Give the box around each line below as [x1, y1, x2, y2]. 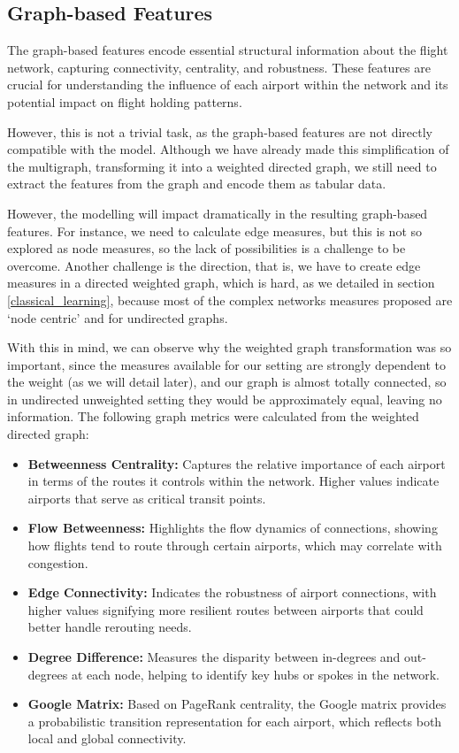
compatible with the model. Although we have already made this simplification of [7, 140, 449, 158]
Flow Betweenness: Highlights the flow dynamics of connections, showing [27, 519, 438, 537]
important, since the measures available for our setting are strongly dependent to [7, 355, 447, 373]
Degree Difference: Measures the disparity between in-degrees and [27, 648, 401, 666]
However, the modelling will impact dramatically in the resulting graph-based [7, 204, 428, 222]
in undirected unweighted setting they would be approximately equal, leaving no [7, 389, 442, 408]
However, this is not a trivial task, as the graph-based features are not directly [7, 122, 432, 141]
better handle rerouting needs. [27, 618, 192, 636]
